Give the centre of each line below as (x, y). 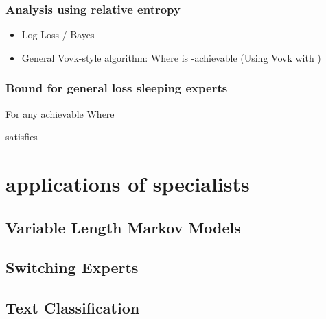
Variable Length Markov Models (123, 227)
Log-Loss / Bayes (58, 35)
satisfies (22, 137)
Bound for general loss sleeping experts (117, 88)
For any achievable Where (60, 113)
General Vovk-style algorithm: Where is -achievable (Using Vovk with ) (171, 57)
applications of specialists (128, 183)
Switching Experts (72, 267)
